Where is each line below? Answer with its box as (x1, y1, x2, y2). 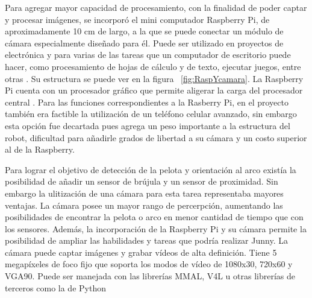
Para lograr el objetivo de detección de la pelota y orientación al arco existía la (5, 163, 296, 176)
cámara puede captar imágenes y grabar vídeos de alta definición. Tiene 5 (5, 246, 277, 258)
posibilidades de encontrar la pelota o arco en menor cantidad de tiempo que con (5, 211, 304, 223)
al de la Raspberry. (5, 143, 75, 156)
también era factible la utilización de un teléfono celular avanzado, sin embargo (5, 107, 297, 120)
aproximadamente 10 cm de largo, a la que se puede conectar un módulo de (5, 25, 284, 37)
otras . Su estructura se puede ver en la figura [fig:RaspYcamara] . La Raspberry (5, 72, 304, 84)
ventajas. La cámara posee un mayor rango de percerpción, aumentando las (5, 198, 283, 211)
